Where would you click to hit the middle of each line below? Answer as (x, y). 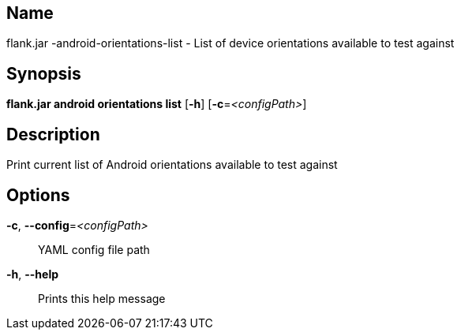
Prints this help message (102, 298)
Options (38, 195)
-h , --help (33, 274)
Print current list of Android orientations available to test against (172, 165)
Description (53, 134)
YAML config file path (94, 249)
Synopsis (44, 73)
